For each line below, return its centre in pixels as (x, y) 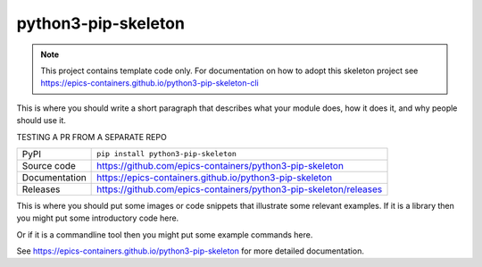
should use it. (42, 121)
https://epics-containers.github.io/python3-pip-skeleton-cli (150, 83)
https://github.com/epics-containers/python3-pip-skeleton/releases (240, 189)
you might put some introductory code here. (98, 218)
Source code (49, 165)
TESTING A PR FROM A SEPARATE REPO (91, 137)
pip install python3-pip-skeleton (166, 154)
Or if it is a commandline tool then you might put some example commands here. (165, 234)
